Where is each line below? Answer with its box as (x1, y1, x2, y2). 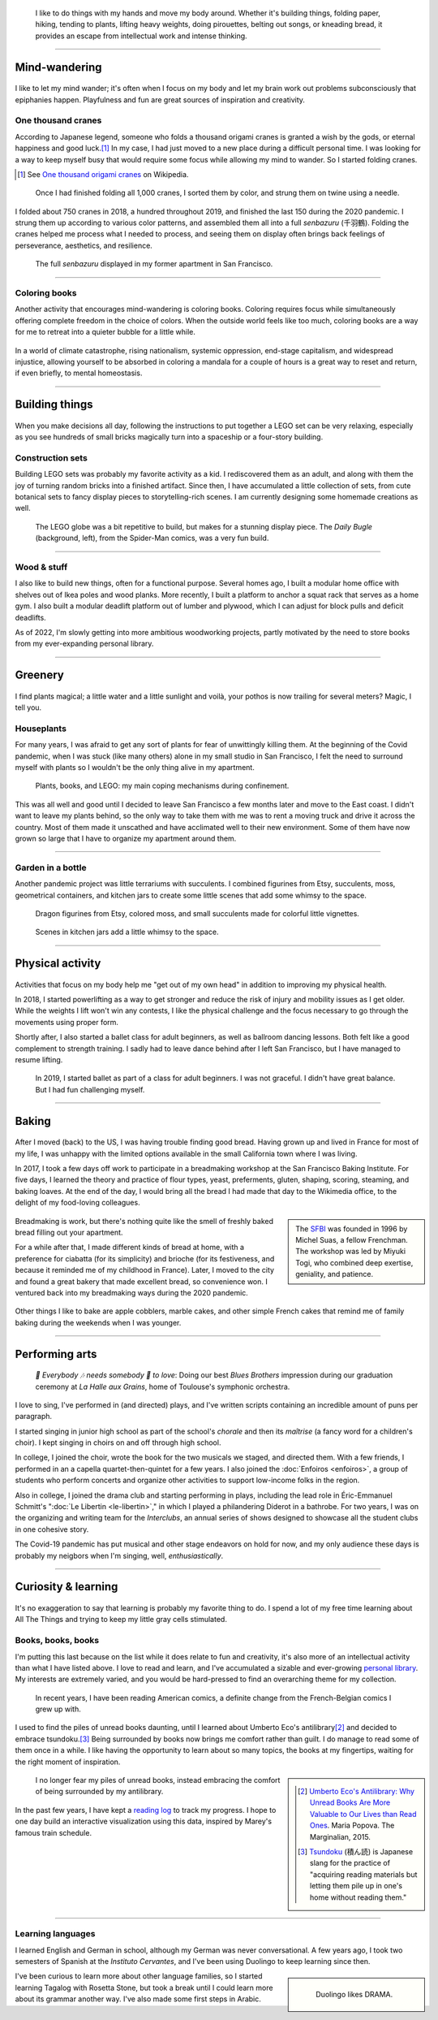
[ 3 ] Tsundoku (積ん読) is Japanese (297, 1846, 414, 1856)
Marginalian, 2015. (309, 1832, 371, 1841)
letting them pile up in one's (309, 1881, 403, 1891)
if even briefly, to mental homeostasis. (15, 368, 143, 378)
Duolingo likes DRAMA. (316, 1990, 393, 2000)
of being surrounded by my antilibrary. (35, 1787, 164, 1797)
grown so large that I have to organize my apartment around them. (15, 833, 237, 843)
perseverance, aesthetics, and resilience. (15, 240, 153, 250)
